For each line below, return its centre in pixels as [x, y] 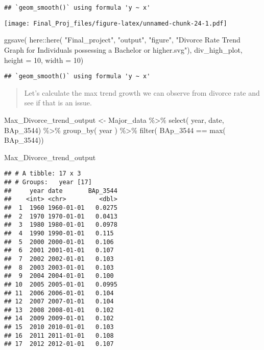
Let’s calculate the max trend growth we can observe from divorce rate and [142, 92]
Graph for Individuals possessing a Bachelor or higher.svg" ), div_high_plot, [123, 49]
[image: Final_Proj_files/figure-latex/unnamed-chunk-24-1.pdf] [116, 23]
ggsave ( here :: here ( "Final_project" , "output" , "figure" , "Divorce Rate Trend [122, 40]
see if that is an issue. [58, 103]
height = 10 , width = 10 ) [44, 60]
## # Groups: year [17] [48, 182]
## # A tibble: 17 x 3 [43, 174]
